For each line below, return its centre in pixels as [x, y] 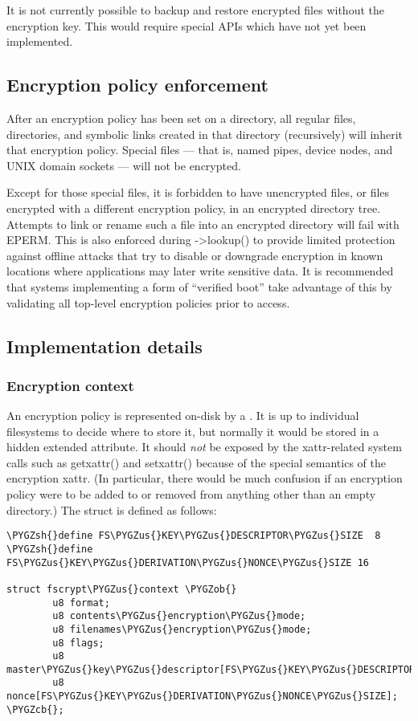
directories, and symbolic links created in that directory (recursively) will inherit [205, 134]
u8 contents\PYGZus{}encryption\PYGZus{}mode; [179, 616]
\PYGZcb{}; [35, 709]
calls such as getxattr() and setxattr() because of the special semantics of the [196, 462]
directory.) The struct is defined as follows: [112, 509]
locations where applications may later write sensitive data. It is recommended [200, 271]
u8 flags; [78, 643]
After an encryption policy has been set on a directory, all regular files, [181, 118]
